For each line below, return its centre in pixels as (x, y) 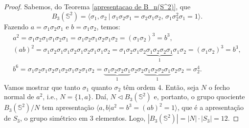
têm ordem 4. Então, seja (161, 87)
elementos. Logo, (121, 118)
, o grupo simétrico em (54, 118)
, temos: (108, 26)
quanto (102, 87)
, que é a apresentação (211, 107)
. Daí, (100, 96)
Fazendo (16, 26)
